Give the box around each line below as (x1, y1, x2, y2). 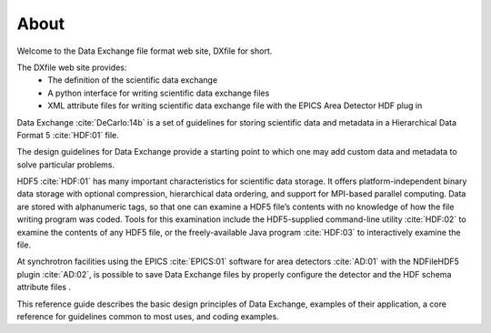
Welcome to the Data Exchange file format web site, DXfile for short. (16, 45, 273, 56)
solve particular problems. (16, 159, 115, 170)
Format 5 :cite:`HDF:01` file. (16, 129, 120, 140)
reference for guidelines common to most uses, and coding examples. (16, 310, 279, 322)
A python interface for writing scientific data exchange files (47, 87, 270, 98)
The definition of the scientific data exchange (47, 75, 218, 86)
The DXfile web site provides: (16, 62, 127, 73)
